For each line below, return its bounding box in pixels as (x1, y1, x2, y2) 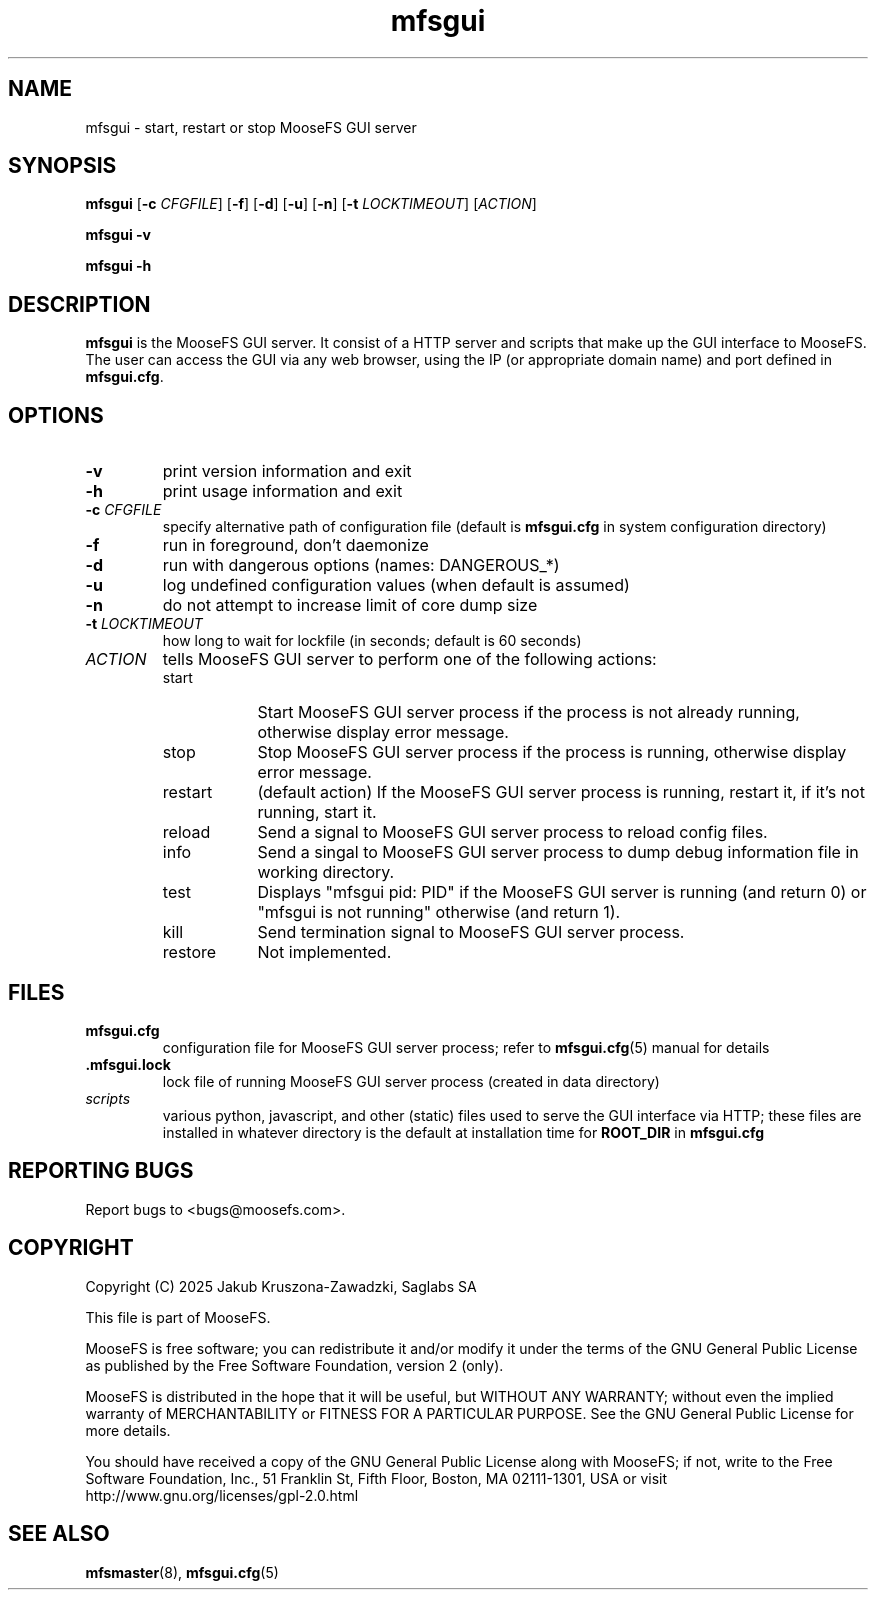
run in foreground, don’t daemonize (162, 535, 429, 556)
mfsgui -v (85, 226, 151, 244)
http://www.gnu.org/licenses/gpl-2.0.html (85, 1486, 359, 1504)
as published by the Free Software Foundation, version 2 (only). (85, 1356, 504, 1374)
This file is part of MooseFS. (85, 1308, 271, 1326)
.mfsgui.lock (85, 1055, 171, 1073)
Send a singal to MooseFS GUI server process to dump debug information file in (257, 842, 859, 863)
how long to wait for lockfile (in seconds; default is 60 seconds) (162, 632, 582, 650)
